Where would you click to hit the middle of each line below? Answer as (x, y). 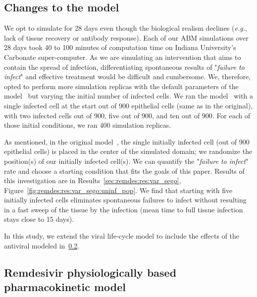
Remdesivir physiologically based (90, 272)
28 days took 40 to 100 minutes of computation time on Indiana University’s (120, 47)
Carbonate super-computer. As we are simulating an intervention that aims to (123, 57)
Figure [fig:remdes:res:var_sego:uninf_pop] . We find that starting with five (118, 190)
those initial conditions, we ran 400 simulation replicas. (88, 125)
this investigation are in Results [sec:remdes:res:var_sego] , (93, 180)
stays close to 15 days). (39, 219)
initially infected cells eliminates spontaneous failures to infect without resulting (125, 200)
